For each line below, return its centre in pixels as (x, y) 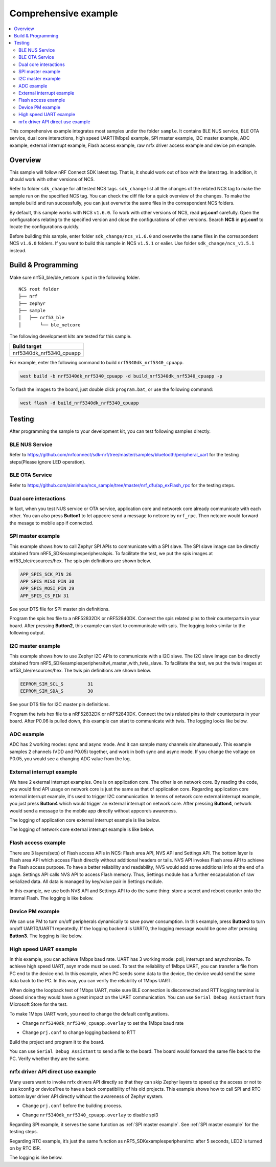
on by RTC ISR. (25, 1148)
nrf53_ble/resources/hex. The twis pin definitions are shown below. (80, 670)
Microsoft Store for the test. (39, 1004)
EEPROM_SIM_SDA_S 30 (57, 691)
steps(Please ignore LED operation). (48, 462)
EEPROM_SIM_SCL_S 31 (57, 684)
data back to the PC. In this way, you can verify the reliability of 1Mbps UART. (91, 981)
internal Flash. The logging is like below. (52, 898)
